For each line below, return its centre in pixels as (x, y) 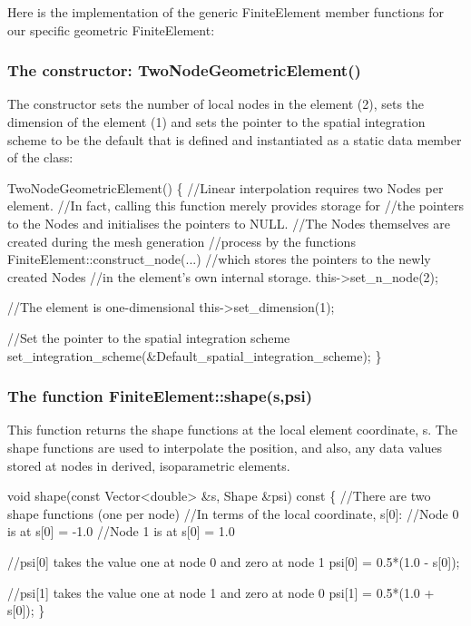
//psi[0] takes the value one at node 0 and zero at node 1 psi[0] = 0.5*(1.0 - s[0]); (234, 561)
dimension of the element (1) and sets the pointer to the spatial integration (216, 122)
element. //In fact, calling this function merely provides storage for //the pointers (235, 205)
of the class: (40, 157)
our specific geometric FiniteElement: (111, 29)
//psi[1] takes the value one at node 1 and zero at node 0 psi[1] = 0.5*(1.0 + (221, 592)
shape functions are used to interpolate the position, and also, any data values (225, 447)
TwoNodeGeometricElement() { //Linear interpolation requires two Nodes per (226, 187)
